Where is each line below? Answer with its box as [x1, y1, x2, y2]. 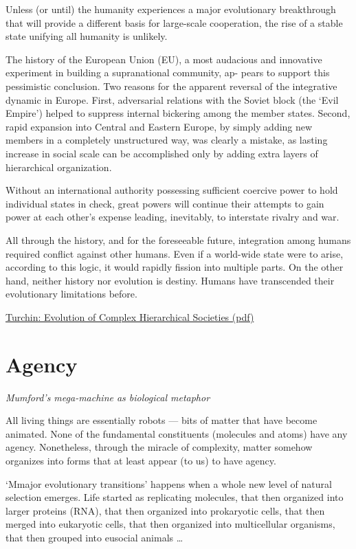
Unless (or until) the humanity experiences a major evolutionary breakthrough [5, 2, 336, 16]
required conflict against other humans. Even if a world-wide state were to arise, [5, 246, 344, 260]
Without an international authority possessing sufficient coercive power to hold [5, 183, 338, 197]
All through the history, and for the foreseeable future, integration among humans [5, 232, 351, 247]
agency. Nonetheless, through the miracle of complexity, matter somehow [5, 440, 313, 454]
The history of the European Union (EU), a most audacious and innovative [5, 52, 322, 66]
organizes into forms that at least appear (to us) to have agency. [5, 453, 276, 467]
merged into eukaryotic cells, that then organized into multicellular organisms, [5, 517, 335, 531]
